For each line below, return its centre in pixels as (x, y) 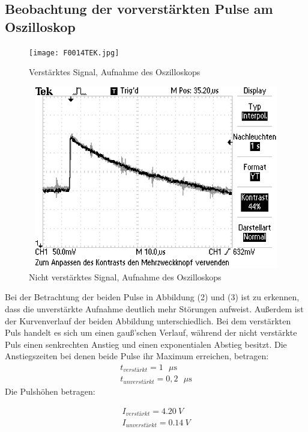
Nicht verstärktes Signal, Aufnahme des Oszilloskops (125, 276)
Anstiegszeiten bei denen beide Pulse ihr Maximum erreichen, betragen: (137, 356)
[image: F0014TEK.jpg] (74, 53)
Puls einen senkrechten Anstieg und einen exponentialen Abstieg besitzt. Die (146, 344)
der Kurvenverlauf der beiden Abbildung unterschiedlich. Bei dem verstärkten (148, 320)
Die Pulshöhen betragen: (50, 391)
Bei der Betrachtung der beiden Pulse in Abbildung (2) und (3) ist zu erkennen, (152, 297)
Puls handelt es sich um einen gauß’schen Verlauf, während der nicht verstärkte (151, 332)
